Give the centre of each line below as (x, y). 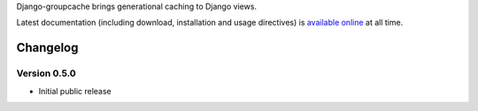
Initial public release (75, 91)
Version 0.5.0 (46, 73)
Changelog (47, 48)
